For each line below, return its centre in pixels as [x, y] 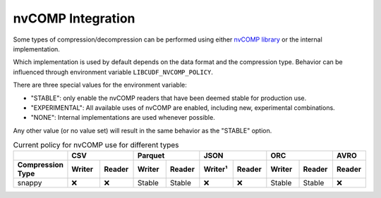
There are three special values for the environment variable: [100, 85]
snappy [30, 183]
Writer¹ [216, 169]
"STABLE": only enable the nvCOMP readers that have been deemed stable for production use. [169, 98]
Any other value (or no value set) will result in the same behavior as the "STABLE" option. [143, 130]
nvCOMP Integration [74, 18]
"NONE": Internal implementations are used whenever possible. [123, 118]
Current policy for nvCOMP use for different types [96, 145]
